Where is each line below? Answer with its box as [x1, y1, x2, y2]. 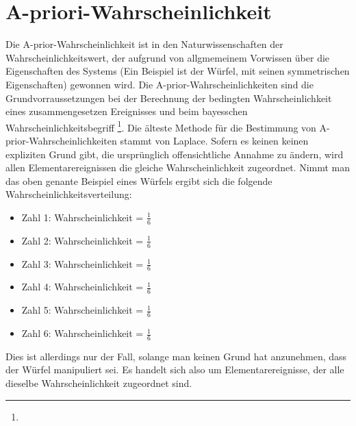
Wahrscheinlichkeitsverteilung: [5, 187, 132, 201]
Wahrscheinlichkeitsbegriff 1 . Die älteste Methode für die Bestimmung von [5, 118, 316, 134]
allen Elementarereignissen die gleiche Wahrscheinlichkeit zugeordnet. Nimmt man [5, 160, 351, 175]
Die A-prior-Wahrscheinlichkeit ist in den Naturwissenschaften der [5, 37, 283, 51]
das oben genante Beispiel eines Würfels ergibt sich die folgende [5, 173, 272, 188]
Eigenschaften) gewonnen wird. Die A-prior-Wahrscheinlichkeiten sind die [5, 77, 314, 91]
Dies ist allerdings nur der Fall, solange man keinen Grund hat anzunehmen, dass [5, 349, 347, 363]
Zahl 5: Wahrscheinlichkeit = [21, 303, 144, 317]
